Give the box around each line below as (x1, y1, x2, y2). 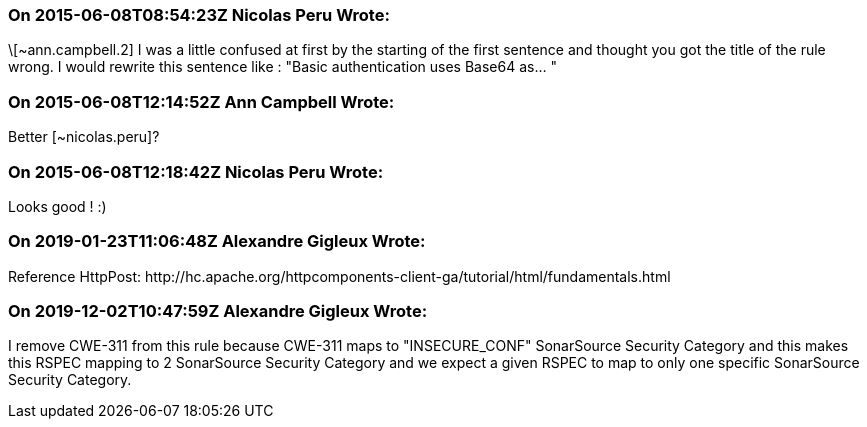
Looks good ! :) (8, 197, 107, 215)
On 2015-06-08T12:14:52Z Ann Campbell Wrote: (8, 91, 395, 112)
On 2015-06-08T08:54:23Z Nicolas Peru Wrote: (8, 5, 390, 25)
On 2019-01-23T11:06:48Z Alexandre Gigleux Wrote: (8, 231, 426, 252)
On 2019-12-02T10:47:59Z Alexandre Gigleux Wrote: (8, 301, 428, 321)
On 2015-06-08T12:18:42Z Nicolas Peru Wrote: (8, 161, 384, 182)
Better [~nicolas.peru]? (8, 128, 160, 146)
